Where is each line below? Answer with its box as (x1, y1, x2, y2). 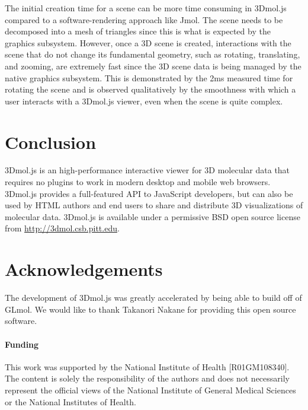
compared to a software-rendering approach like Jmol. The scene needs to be (5, 13, 283, 26)
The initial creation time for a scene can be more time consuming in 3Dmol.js (5, 2, 287, 14)
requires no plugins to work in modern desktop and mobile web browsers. (5, 176, 271, 188)
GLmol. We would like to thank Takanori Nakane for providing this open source (5, 303, 296, 315)
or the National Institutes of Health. (5, 395, 136, 408)
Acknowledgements (5, 257, 163, 281)
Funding (5, 338, 39, 350)
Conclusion (5, 129, 97, 154)
